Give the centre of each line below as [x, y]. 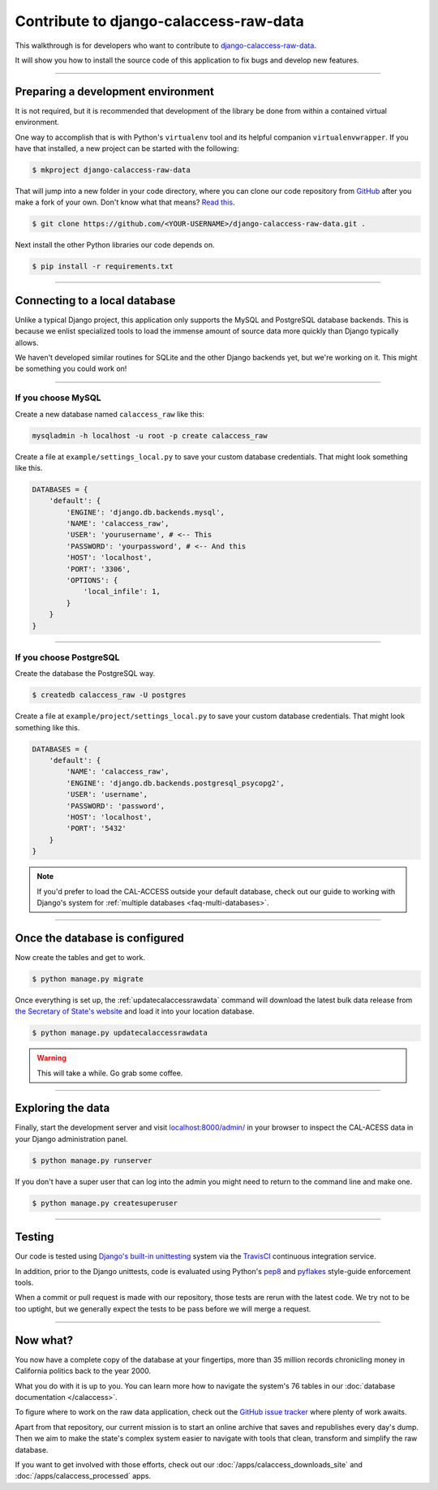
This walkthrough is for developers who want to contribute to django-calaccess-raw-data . [165, 45]
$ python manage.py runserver [92, 1160]
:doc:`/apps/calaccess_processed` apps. [83, 1476]
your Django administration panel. [71, 1139]
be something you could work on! [71, 368]
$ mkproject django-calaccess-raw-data [111, 170]
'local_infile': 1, [122, 592]
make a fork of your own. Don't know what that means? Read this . [125, 202]
